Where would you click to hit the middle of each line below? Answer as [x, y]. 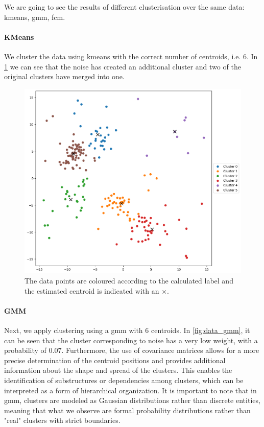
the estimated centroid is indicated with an [92, 290]
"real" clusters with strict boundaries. [62, 420]
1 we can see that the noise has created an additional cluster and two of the [123, 66]
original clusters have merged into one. [64, 76]
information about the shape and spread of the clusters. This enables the [118, 370]
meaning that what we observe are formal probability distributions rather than [127, 410]
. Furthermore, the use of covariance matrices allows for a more [160, 350]
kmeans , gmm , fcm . [35, 17]
